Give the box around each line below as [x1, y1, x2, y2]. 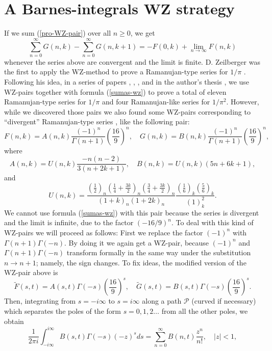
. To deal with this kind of [171, 217, 254, 228]
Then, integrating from [4, 295, 76, 306]
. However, [226, 96, 259, 107]
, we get [130, 28, 155, 38]
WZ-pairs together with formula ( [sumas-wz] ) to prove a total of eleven [4, 86, 227, 97]
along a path [142, 295, 182, 306]
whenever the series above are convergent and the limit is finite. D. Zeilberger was [4, 56, 260, 67]
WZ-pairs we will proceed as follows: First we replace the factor [4, 227, 203, 237]
